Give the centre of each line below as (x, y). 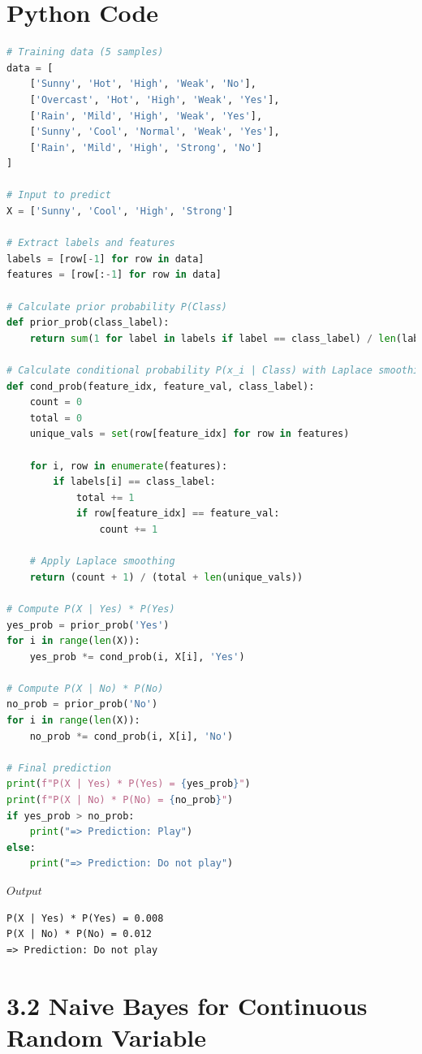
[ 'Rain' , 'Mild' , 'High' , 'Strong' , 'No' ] (146, 147)
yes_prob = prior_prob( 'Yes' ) (88, 625)
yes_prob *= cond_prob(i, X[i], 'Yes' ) (137, 657)
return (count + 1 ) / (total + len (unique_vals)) (166, 577)
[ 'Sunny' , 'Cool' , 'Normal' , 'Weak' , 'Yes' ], (155, 132)
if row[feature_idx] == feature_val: (178, 514)
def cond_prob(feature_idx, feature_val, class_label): (161, 386)
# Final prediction (59, 768)
